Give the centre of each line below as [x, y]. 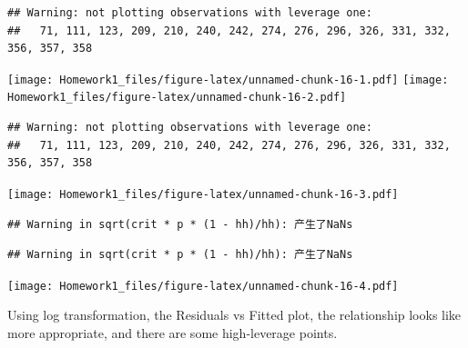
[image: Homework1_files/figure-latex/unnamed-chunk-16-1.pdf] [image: [228, 80]
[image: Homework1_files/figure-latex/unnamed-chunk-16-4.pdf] [203, 286]
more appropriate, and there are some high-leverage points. [173, 332]
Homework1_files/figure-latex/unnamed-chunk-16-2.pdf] [177, 98]
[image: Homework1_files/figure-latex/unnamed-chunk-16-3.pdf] [203, 194]
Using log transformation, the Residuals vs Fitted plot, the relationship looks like [234, 315]
